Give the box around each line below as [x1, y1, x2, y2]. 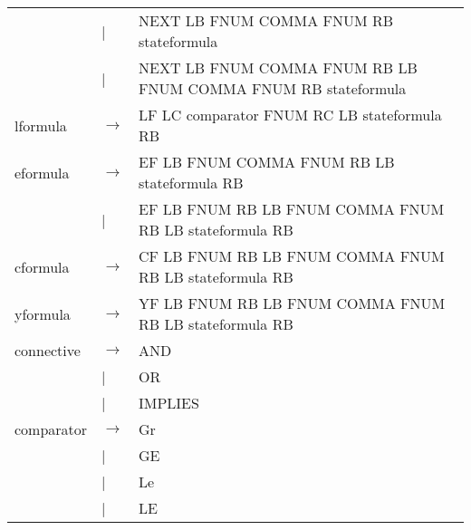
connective [14, 340, 81, 361]
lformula [14, 114, 67, 136]
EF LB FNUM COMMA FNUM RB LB [138, 151, 395, 172]
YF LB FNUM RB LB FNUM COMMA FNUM [138, 293, 446, 313]
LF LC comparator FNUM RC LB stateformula [138, 104, 442, 125]
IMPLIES [138, 392, 199, 413]
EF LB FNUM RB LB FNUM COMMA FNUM [138, 198, 445, 219]
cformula [14, 255, 70, 277]
